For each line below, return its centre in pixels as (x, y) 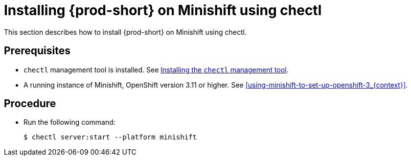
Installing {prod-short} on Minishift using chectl (163, 10)
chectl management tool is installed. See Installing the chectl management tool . (156, 69)
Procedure (30, 104)
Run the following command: (69, 122)
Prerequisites (37, 51)
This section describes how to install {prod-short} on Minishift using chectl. (125, 32)
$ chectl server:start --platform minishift (110, 137)
